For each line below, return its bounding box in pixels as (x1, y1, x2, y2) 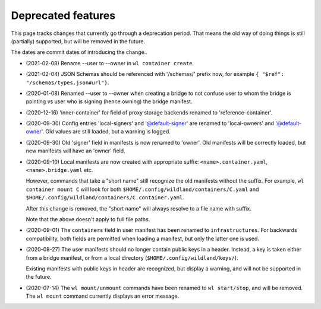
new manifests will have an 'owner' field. (26, 147, 125, 154)
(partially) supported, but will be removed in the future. (11, 37, 146, 44)
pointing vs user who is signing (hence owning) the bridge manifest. (26, 98, 193, 105)
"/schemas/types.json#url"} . (26, 79, 109, 86)
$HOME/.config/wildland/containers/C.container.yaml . (26, 194, 184, 201)
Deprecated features (11, 9, 116, 22)
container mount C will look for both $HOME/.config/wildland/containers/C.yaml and (26, 186, 259, 193)
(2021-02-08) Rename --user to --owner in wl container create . (26, 59, 194, 66)
